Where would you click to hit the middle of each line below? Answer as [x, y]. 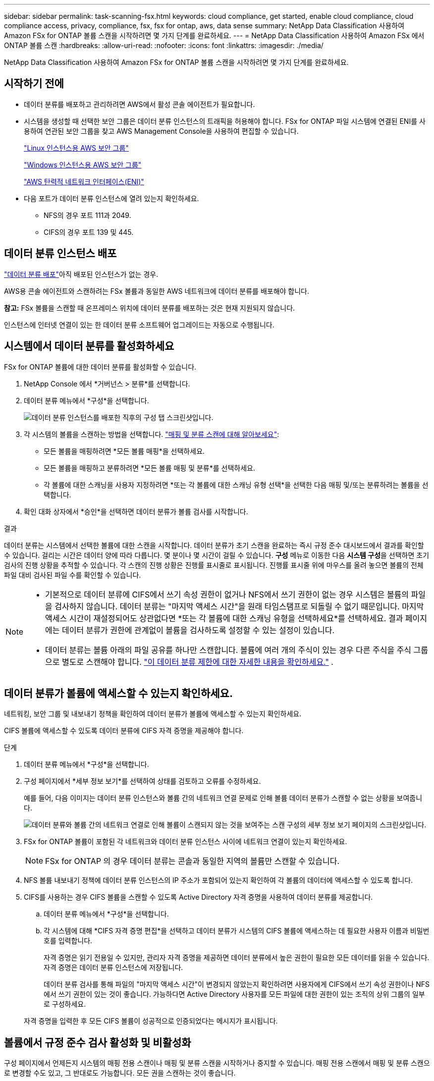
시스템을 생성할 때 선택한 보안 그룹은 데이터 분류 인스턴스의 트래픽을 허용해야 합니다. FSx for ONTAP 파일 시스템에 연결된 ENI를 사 [225, 121]
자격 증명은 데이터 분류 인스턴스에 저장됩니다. [113, 968]
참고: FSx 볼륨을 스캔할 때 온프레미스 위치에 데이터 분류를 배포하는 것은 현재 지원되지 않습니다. [150, 308]
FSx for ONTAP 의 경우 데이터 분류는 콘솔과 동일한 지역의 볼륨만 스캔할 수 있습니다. [192, 861]
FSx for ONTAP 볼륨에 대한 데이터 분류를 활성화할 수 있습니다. [100, 367]
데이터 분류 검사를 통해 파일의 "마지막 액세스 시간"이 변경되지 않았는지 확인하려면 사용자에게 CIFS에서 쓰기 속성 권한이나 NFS [237, 984]
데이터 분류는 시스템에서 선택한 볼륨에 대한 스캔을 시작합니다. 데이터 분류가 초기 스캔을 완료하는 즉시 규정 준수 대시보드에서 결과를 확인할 [214, 545]
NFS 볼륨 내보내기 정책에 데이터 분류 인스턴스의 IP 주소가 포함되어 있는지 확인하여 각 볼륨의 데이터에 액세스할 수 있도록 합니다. [218, 880]
